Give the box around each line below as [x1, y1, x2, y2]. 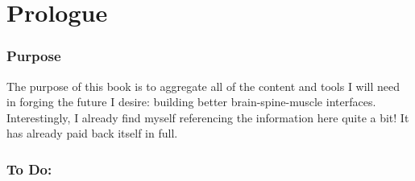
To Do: [6, 158, 52, 179]
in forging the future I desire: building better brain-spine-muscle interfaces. [6, 93, 376, 110]
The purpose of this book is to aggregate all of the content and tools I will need [6, 77, 400, 94]
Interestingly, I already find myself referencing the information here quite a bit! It [6, 109, 409, 125]
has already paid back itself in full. [6, 125, 178, 142]
